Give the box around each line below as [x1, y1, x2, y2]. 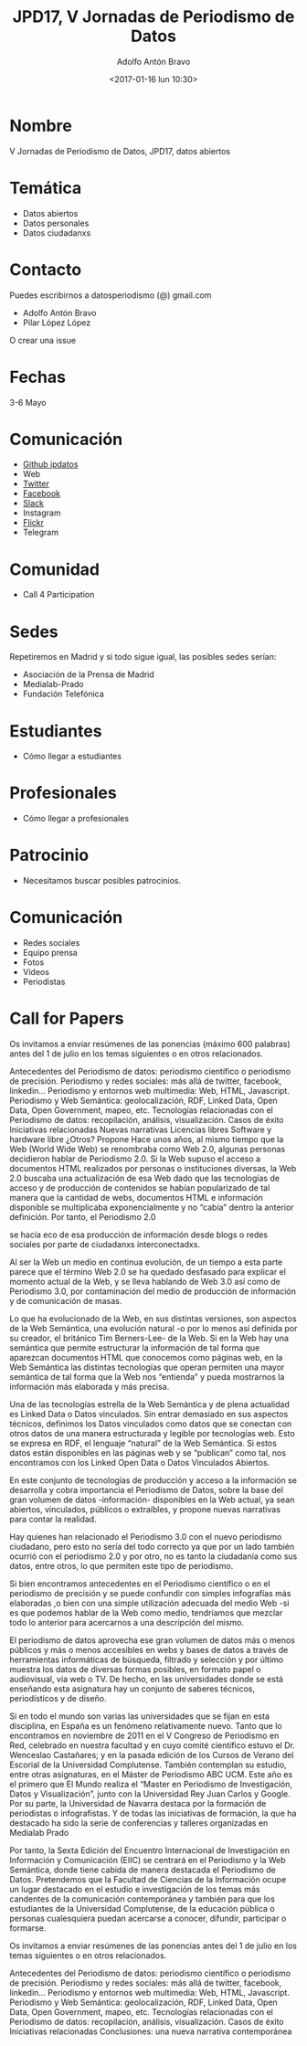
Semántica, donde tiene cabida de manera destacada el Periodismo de [9, 1864, 276, 1875]
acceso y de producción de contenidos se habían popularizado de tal [9, 1182, 270, 1193]
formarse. [9, 1923, 47, 1934]
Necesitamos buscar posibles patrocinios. [22, 875, 182, 886]
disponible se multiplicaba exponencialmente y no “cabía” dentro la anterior [9, 1202, 294, 1213]
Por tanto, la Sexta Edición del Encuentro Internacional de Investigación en [9, 1845, 291, 1856]
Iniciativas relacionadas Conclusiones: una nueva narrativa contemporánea [9, 2026, 292, 2037]
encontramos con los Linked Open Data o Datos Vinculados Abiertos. [9, 1458, 270, 1468]
